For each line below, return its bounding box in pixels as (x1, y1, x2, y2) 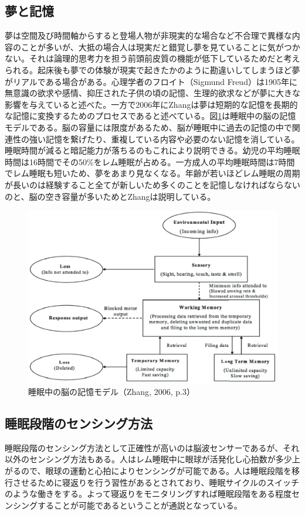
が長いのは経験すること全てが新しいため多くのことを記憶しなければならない (5, 178, 300, 190)
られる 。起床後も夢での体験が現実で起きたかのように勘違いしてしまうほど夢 (5, 63, 300, 76)
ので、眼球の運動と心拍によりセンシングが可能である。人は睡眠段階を (21, 464, 292, 476)
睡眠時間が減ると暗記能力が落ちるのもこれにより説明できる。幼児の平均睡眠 (5, 144, 300, 156)
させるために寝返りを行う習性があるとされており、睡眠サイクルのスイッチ (12, 476, 299, 488)
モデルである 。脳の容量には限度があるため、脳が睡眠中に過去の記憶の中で (5, 121, 292, 133)
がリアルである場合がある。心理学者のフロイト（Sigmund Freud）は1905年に (5, 75, 297, 87)
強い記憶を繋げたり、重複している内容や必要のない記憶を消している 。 (29, 132, 300, 145)
